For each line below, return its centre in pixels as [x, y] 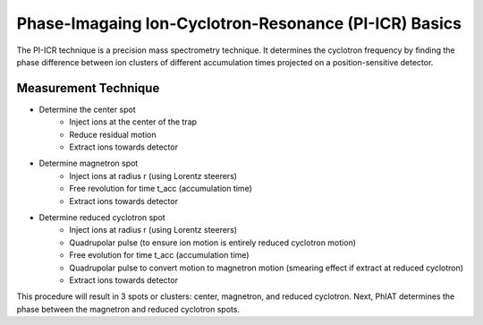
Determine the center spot [87, 109]
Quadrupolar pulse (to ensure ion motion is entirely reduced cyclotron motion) [213, 243]
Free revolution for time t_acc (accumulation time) [161, 189]
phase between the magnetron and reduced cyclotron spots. [128, 309]
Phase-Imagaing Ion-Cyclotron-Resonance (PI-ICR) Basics [239, 23]
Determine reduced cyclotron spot [102, 217]
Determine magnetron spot [89, 163]
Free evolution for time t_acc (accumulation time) [159, 255]
